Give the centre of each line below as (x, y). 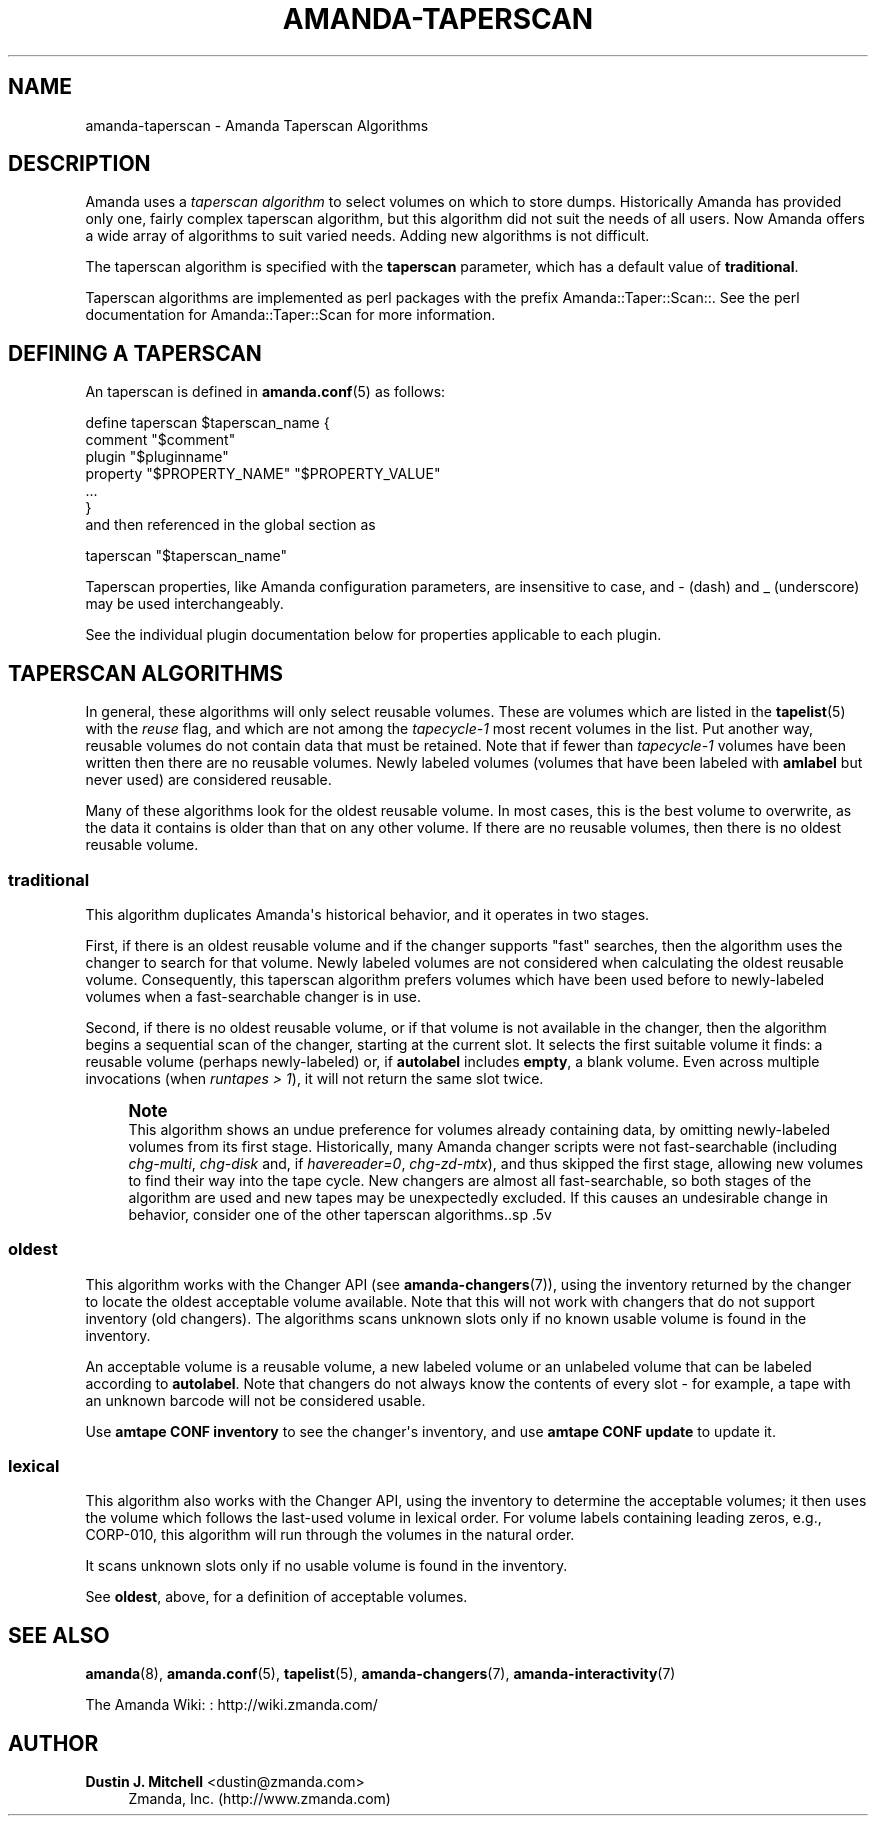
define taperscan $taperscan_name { (207, 423)
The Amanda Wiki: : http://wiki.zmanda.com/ (231, 1705)
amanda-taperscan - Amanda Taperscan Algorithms (257, 125)
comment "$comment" (160, 440)
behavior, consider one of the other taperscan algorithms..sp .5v (340, 1214)
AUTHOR (53, 1743)
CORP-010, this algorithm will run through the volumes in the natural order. (330, 1535)
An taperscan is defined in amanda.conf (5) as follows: (265, 392)
